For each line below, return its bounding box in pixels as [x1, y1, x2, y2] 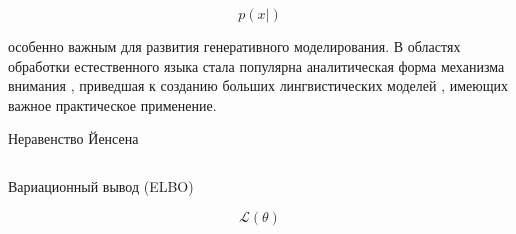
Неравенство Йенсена [8, 128, 139, 149]
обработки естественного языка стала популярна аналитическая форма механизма [8, 55, 505, 76]
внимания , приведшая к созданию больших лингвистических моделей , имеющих [8, 75, 509, 96]
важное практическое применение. [8, 94, 217, 115]
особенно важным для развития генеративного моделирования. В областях [8, 36, 461, 56]
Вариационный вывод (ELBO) [8, 175, 194, 196]
